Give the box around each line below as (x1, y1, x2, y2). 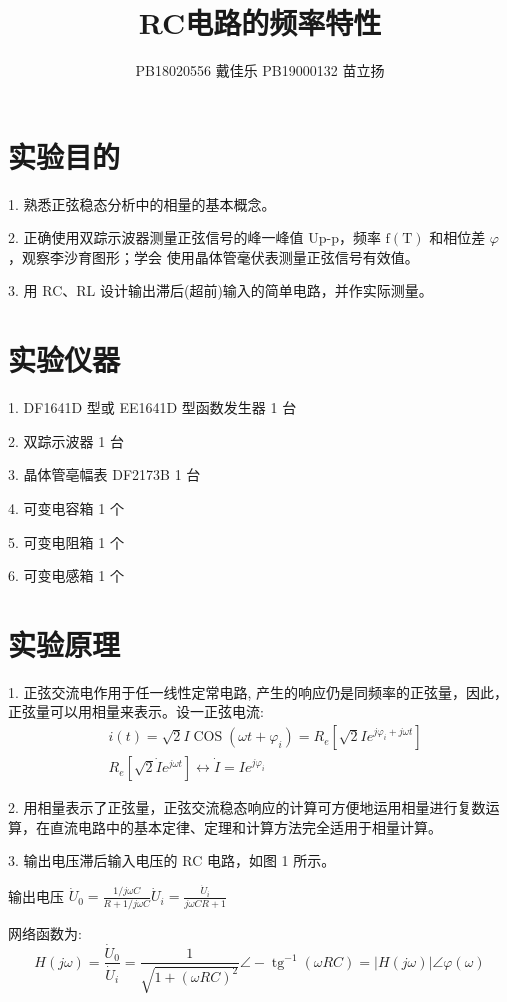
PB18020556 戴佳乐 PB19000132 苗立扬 (135, 60, 385, 81)
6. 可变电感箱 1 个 (8, 565, 124, 586)
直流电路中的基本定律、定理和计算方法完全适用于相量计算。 (49, 816, 442, 837)
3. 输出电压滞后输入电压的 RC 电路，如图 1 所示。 (8, 850, 336, 871)
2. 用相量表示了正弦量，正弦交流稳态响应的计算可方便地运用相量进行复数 (8, 797, 486, 818)
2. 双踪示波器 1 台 (8, 430, 124, 451)
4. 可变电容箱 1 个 (8, 497, 124, 518)
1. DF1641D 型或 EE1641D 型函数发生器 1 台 (8, 397, 297, 418)
